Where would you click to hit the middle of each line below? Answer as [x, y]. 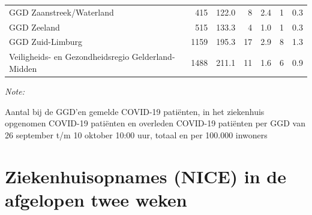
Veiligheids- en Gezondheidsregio [69, 57]
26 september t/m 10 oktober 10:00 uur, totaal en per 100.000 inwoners [136, 134]
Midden [23, 68]
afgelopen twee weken [96, 199]
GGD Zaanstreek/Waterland [61, 12]
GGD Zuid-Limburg [46, 42]
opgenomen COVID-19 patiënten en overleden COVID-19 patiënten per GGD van [155, 123]
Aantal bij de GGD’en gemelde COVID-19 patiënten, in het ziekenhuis [135, 111]
